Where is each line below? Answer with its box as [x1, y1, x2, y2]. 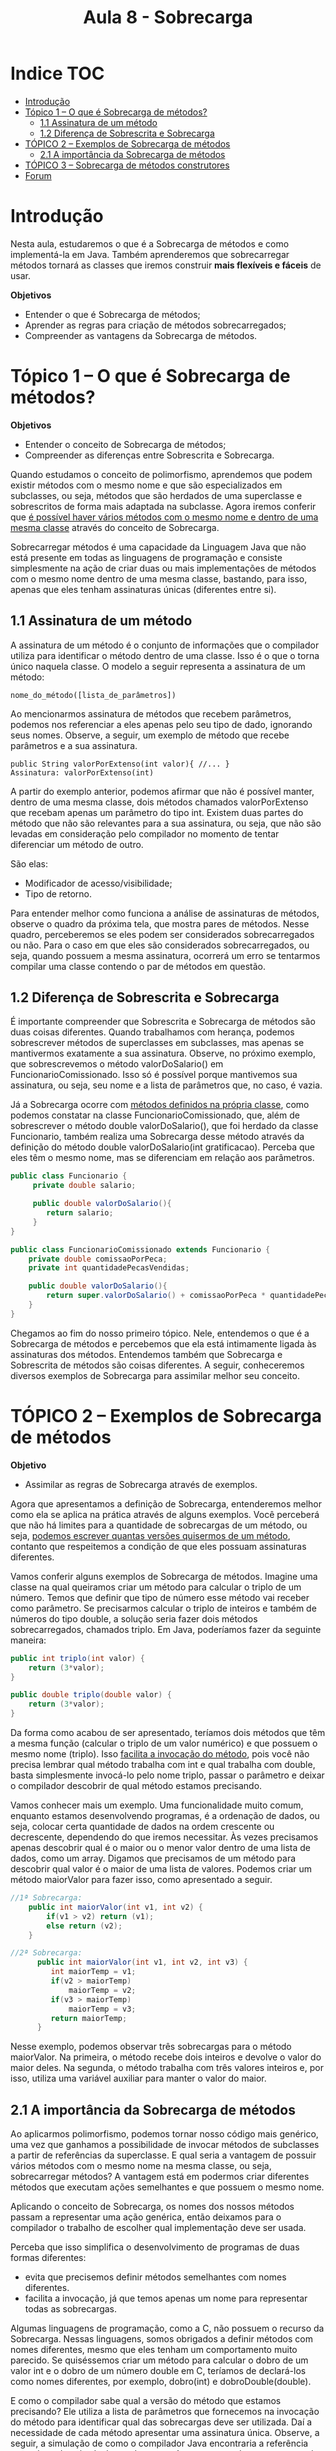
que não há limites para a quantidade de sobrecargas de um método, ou [10, 1519, 308, 1531]
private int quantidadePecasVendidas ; [28, 1263, 190, 1273]
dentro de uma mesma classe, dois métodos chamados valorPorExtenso [10, 796, 309, 808]
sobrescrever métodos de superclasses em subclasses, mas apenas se [10, 1037, 305, 1049]
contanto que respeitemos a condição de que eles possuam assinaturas [10, 1540, 307, 1552]
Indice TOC [10, 62, 105, 85]
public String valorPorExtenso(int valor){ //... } [10, 759, 230, 769]
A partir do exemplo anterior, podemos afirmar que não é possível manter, [10, 785, 315, 797]
